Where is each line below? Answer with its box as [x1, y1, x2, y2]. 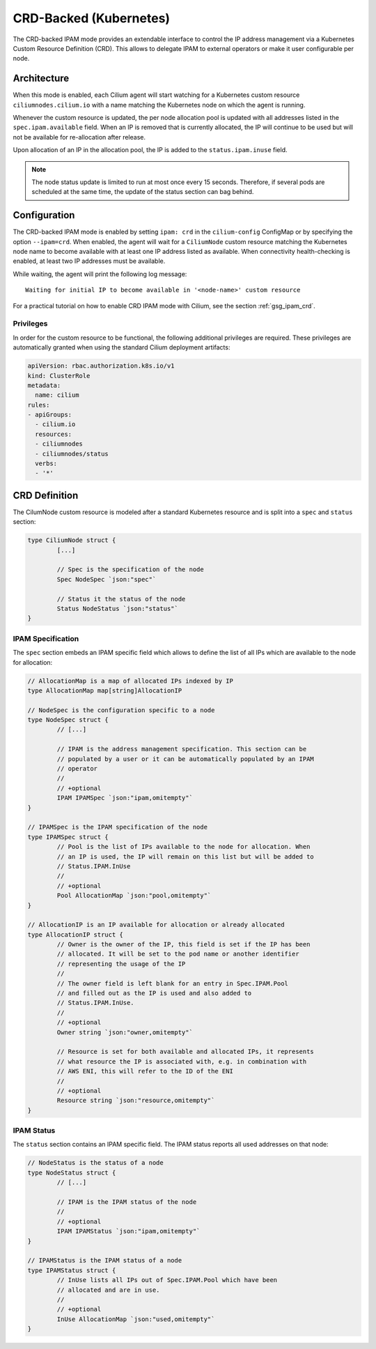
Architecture [13, 73, 70, 84]
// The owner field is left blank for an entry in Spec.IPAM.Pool [56, 979, 289, 987]
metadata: [27, 381, 61, 389]
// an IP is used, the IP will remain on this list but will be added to [56, 852, 315, 861]
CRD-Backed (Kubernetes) [13, 10, 171, 26]
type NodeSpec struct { [27, 716, 109, 724]
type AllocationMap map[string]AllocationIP [27, 686, 182, 694]
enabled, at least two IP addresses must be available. [13, 257, 166, 265]
